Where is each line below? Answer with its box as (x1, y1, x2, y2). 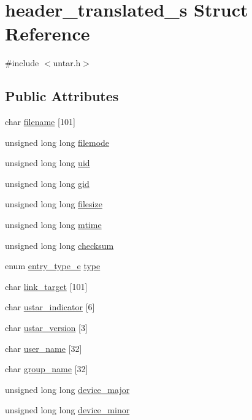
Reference (5, 21, 90, 46)
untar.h (53, 56, 81, 69)
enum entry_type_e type (5, 259, 101, 272)
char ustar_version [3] (5, 321, 88, 334)
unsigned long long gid (5, 177, 90, 189)
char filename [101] (5, 115, 75, 128)
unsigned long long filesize (5, 197, 102, 210)
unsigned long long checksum (5, 239, 114, 251)
